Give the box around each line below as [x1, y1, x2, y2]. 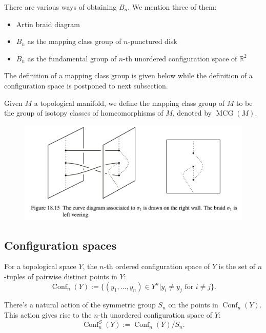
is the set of [218, 261, 256, 272]
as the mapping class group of [27, 36, 121, 47]
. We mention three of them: [128, 2, 217, 12]
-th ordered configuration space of [104, 261, 210, 272]
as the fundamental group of [27, 53, 116, 63]
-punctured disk [128, 36, 177, 47]
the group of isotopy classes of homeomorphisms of [4, 107, 163, 118]
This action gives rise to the [4, 309, 92, 320]
